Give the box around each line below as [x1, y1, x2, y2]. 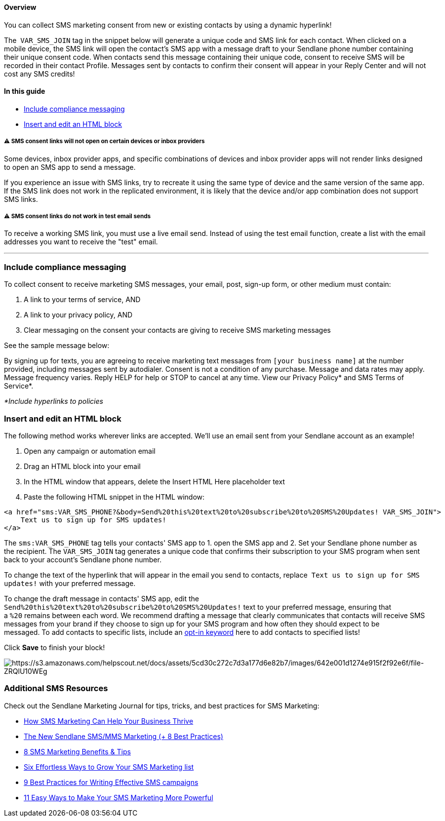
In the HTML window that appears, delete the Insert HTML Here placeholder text [24, 477, 285, 486]
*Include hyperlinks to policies [4, 397, 103, 406]
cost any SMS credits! [4, 69, 75, 78]
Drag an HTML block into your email [24, 462, 141, 470]
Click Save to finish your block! [4, 643, 105, 652]
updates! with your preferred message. [4, 579, 136, 587]
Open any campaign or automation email [24, 446, 156, 455]
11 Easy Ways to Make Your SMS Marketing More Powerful [24, 793, 213, 802]
